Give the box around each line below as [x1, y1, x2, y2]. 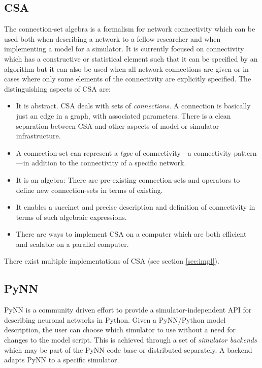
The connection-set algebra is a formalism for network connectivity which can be [4, 23, 255, 34]
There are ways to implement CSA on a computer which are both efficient [16, 229, 247, 239]
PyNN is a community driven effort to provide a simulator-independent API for [4, 304, 252, 315]
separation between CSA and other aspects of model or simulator [16, 120, 219, 131]
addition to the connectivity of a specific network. [31, 157, 186, 168]
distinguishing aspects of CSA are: [4, 83, 111, 94]
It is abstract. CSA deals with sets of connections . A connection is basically [16, 100, 251, 111]
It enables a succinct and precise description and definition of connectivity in [16, 202, 255, 212]
